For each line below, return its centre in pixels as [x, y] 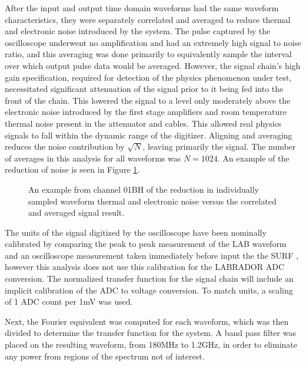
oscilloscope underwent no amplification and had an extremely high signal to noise [153, 42]
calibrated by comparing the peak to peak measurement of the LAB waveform [146, 244]
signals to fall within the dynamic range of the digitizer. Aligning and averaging [149, 135]
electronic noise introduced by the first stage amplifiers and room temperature [146, 112]
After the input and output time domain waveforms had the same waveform [142, 8]
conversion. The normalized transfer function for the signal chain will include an [149, 278]
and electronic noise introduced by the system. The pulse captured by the [138, 31]
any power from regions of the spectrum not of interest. [105, 356]
